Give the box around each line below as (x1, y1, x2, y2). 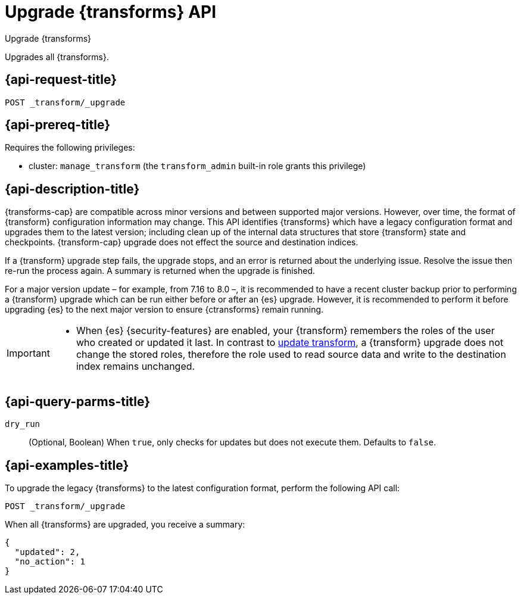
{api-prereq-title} (5, 117, 111, 133)
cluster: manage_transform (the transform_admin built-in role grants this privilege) (29, 161, 366, 171)
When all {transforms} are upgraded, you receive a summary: (5, 519, 245, 529)
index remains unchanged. (76, 360, 195, 373)
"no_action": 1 (14, 556, 85, 566)
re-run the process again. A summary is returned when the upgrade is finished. (5, 266, 316, 276)
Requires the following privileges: (5, 142, 135, 153)
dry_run (5, 419, 40, 429)
